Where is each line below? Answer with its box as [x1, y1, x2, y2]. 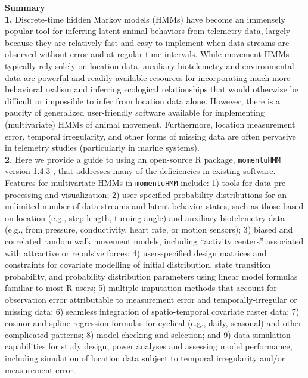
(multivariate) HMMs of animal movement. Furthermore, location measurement [5, 117, 295, 130]
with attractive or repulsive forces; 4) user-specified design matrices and [5, 246, 267, 259]
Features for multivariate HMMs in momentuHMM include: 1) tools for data [5, 176, 272, 188]
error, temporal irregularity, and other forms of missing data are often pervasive [5, 129, 296, 142]
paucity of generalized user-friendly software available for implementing [5, 106, 265, 119]
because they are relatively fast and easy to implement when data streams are [5, 36, 290, 48]
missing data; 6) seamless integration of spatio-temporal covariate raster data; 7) [5, 305, 300, 317]
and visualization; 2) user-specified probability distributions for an [45, 188, 287, 200]
